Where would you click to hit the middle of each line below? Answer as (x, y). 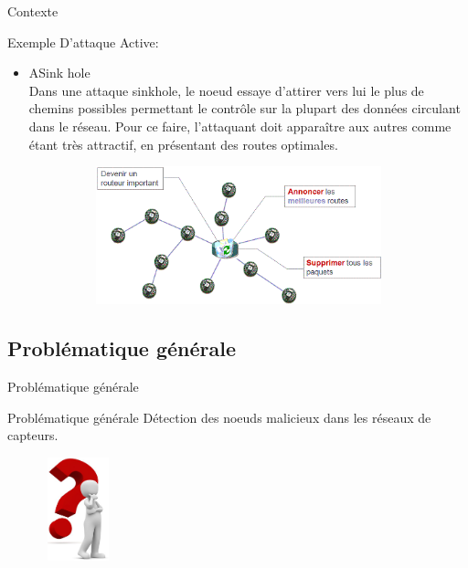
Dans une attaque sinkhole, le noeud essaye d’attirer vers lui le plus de (226, 90)
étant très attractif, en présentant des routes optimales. (183, 144)
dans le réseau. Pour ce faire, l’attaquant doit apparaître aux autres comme (240, 126)
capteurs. (33, 435)
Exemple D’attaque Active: (83, 42)
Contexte (33, 11)
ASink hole (59, 73)
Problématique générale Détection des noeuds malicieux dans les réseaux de (219, 417)
